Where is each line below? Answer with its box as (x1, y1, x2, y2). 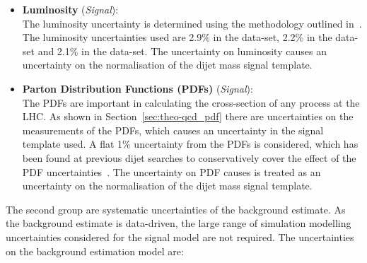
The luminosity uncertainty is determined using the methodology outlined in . (22, 16, 362, 30)
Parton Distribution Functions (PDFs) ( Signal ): (22, 81, 253, 95)
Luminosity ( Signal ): (22, 2, 119, 16)
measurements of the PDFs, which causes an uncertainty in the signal (22, 122, 324, 137)
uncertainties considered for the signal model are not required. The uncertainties (6, 229, 354, 244)
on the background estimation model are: (6, 243, 184, 258)
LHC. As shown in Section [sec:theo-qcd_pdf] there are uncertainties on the (22, 109, 354, 124)
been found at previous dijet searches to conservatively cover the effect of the (22, 150, 356, 165)
